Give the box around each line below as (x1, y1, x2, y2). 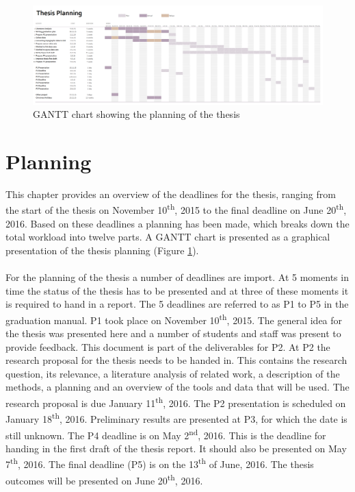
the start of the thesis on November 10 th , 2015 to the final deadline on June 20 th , (5, 201, 347, 217)
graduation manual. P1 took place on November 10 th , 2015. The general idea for (5, 310, 343, 327)
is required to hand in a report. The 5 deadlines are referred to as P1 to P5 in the (5, 297, 349, 311)
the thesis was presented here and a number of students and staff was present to (5, 326, 341, 341)
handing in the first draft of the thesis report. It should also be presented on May (5, 441, 347, 455)
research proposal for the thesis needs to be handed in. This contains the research (5, 353, 347, 367)
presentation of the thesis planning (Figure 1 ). (5, 243, 199, 257)
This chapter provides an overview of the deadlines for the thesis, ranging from (5, 186, 336, 201)
